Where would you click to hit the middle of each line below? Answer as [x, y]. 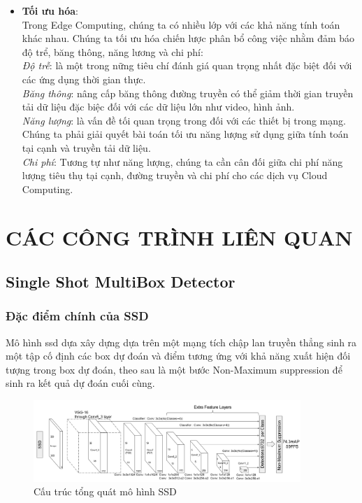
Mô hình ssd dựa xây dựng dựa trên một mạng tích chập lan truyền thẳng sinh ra [181, 342]
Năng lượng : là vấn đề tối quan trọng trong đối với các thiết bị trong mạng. [184, 120]
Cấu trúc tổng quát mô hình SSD [105, 491]
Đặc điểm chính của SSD [77, 316]
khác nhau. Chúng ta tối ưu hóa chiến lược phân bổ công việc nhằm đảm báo [188, 38]
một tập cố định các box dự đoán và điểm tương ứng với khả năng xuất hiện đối [178, 356]
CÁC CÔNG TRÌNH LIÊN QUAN [179, 237]
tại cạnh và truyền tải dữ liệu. [86, 147]
